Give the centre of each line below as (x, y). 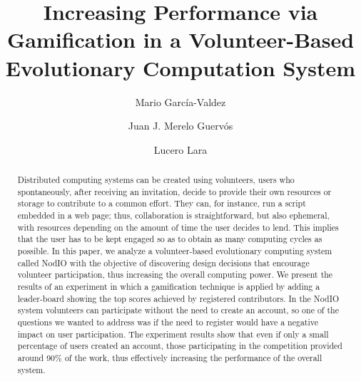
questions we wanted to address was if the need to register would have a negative (168, 322)
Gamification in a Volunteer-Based (180, 40)
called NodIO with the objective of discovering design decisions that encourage (163, 262)
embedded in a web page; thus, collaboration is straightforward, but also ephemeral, (173, 215)
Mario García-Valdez (180, 101)
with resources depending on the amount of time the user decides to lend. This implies (178, 227)
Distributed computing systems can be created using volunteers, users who (156, 180)
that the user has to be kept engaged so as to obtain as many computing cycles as (170, 239)
